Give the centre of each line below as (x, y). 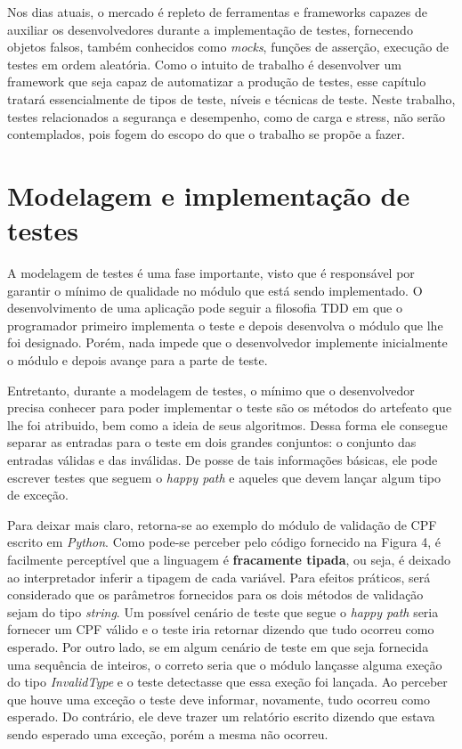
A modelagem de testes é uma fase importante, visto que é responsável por (211, 273)
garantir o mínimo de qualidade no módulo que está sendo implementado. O (215, 290)
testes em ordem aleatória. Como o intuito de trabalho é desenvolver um (204, 64)
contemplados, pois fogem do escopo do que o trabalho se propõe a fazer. (206, 134)
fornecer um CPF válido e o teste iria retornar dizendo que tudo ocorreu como (221, 629)
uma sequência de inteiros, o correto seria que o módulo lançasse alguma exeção (225, 664)
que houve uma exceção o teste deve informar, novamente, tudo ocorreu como (219, 699)
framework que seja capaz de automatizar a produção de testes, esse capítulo (217, 81)
